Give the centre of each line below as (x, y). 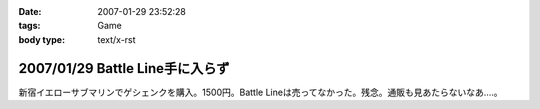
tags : (29, 26)
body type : (41, 39)
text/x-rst (116, 39)
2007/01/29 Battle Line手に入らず (124, 68)
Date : (30, 11)
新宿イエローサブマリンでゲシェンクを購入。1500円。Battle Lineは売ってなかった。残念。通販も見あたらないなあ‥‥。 (261, 92)
